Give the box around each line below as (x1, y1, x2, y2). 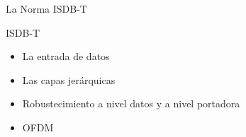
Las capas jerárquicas (22, 72, 116, 87)
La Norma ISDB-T (6, 1, 87, 16)
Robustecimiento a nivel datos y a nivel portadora (22, 96, 240, 111)
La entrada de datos (22, 49, 110, 64)
